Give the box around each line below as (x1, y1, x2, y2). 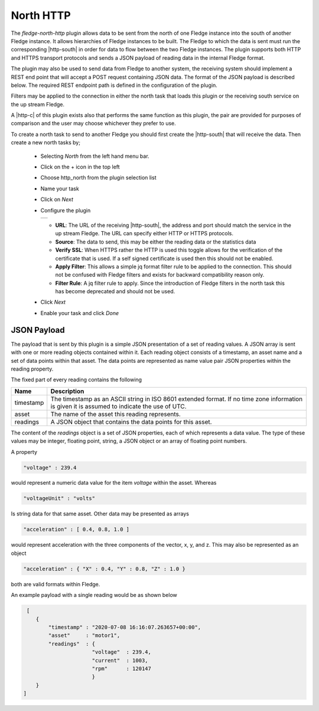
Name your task (40, 185, 79, 192)
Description (50, 387, 84, 395)
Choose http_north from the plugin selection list (40, 174, 157, 181)
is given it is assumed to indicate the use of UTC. (50, 402, 187, 410)
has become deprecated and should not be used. (55, 288, 175, 295)
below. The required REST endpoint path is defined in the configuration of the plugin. (11, 82, 218, 89)
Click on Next (40, 196, 74, 203)
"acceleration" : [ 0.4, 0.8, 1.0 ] (23, 526, 130, 533)
